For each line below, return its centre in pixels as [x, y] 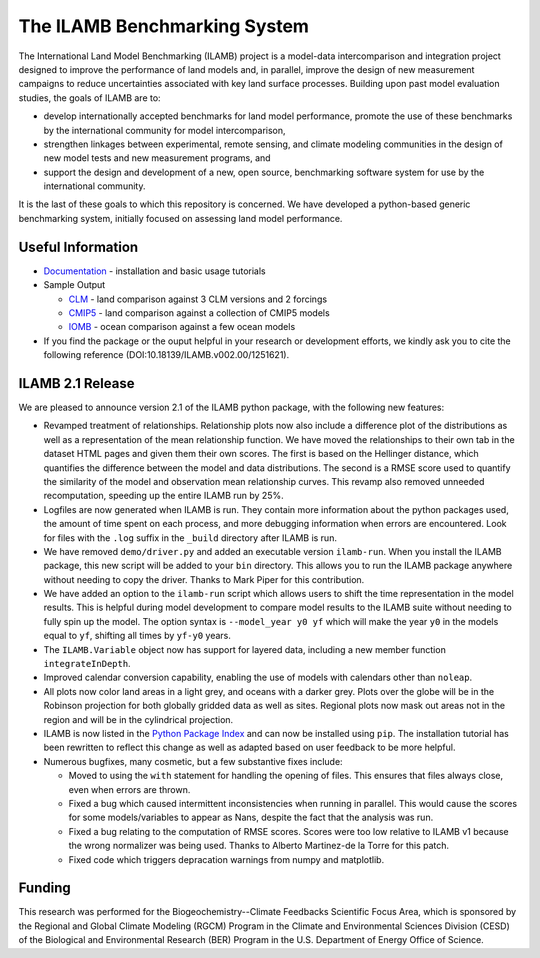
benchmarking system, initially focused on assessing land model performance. [180, 218]
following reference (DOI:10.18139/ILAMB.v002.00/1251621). [166, 355]
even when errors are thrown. [129, 789]
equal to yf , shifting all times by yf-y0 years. [137, 636]
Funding [45, 888]
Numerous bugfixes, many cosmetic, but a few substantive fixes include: [193, 761]
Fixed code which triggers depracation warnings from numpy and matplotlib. [226, 859]
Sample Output [74, 285]
